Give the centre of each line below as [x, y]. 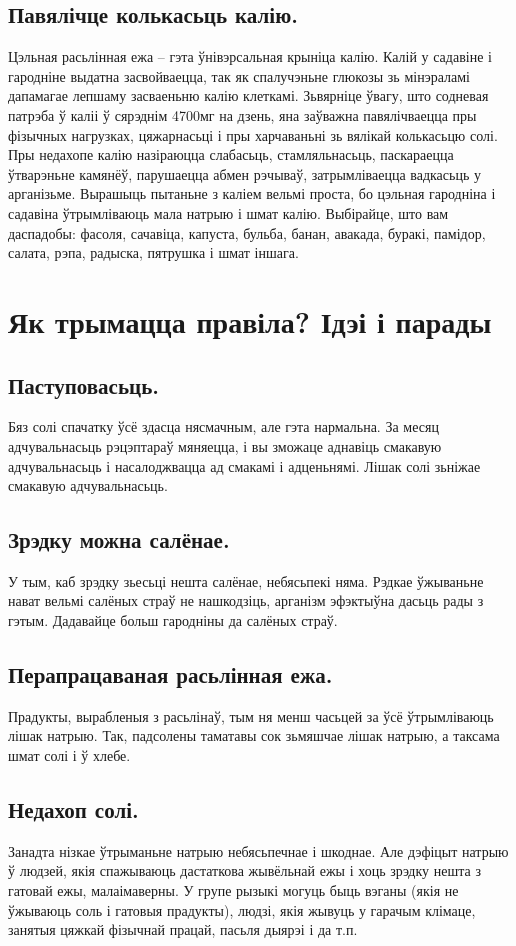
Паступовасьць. [83, 384]
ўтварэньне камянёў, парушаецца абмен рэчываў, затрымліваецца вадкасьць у [244, 173]
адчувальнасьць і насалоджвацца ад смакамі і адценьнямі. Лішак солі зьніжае [244, 465]
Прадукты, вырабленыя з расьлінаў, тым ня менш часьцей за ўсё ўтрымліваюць [251, 715]
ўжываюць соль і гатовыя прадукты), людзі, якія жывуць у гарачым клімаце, [242, 909]
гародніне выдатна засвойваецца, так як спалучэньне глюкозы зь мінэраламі [239, 75]
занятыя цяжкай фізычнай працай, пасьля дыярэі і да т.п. [183, 929]
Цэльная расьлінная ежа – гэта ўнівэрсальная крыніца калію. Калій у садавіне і [250, 56]
